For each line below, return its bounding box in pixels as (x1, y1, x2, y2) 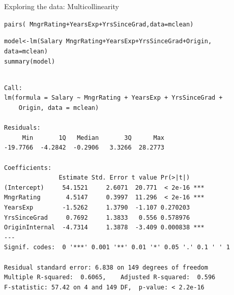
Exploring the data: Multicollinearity (4, 1, 119, 11)
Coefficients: (4, 164, 52, 171)
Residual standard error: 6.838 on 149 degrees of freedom (4, 263, 208, 271)
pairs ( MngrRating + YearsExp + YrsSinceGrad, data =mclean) (4, 20, 194, 28)
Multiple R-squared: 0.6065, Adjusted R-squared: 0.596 (4, 274, 216, 281)
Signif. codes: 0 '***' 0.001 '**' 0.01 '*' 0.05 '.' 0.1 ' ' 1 (4, 244, 230, 251)
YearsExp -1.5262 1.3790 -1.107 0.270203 (4, 203, 190, 211)
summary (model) (4, 57, 55, 65)
